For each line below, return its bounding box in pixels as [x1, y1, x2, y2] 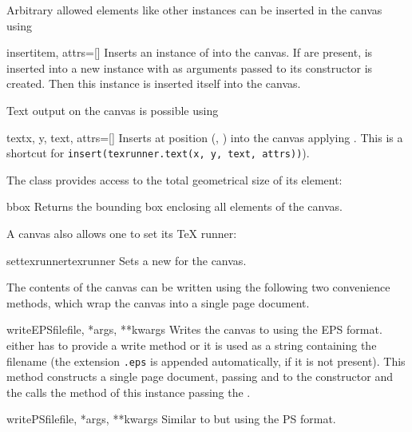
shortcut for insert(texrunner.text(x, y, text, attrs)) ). [6, 145, 310, 161]
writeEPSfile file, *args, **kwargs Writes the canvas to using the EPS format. [6, 321, 382, 338]
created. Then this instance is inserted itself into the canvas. [6, 75, 301, 92]
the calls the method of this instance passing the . [6, 383, 251, 400]
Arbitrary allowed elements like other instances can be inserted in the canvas [6, 2, 382, 18]
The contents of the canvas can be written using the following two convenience [6, 279, 390, 295]
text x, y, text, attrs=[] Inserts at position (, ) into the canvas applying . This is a [6, 129, 403, 145]
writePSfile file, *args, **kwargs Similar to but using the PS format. [6, 410, 336, 427]
